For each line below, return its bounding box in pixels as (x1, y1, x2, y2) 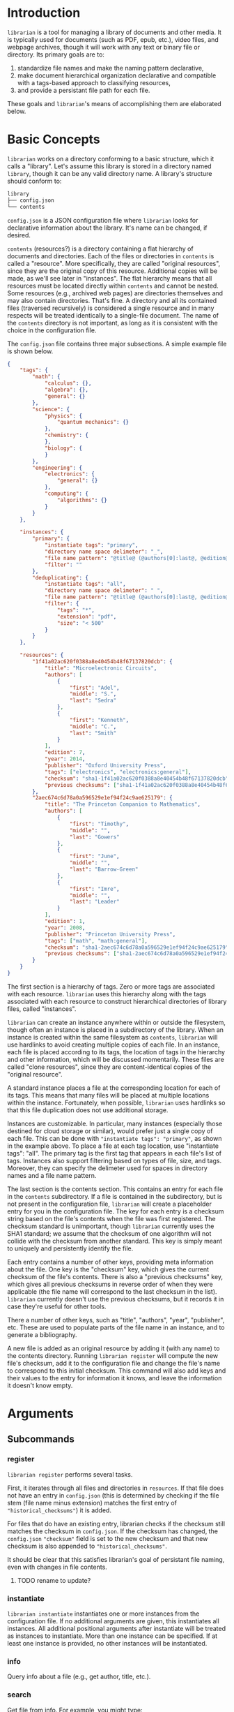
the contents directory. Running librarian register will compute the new (7, 1351, 219, 1359)
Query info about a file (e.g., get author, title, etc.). (7, 1672, 151, 1681)
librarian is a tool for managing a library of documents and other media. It (7, 28, 221, 36)
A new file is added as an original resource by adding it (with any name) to (7, 1344, 220, 1352)
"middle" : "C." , (69, 723, 117, 730)
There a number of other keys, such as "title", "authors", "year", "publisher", (7, 1315, 225, 1324)
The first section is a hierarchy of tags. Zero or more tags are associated (7, 982, 215, 991)
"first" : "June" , (69, 853, 120, 860)
